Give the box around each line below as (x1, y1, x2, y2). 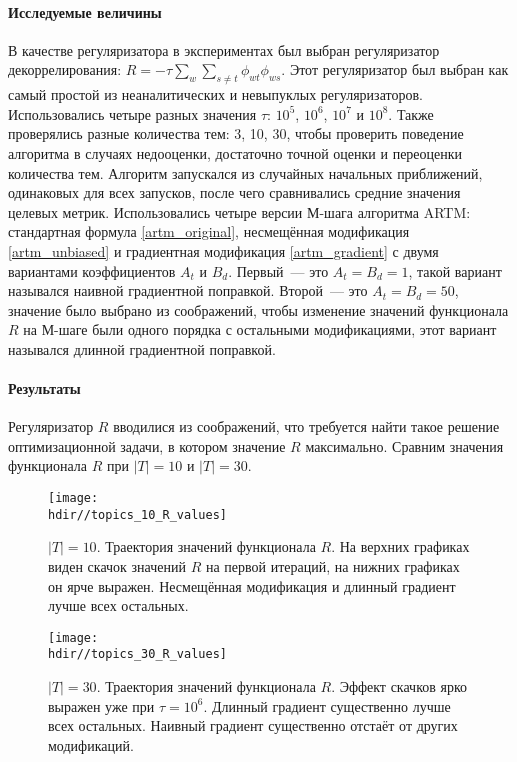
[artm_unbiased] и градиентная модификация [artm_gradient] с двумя (8, 240, 439, 261)
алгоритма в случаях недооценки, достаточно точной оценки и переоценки (8, 142, 463, 163)
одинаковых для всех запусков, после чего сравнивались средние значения (8, 182, 461, 203)
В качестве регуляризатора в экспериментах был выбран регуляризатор (8, 39, 440, 60)
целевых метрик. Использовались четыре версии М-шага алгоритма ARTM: (8, 201, 471, 222)
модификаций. (48, 734, 134, 755)
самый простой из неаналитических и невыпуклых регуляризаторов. (8, 84, 423, 105)
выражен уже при (48, 695, 155, 716)
